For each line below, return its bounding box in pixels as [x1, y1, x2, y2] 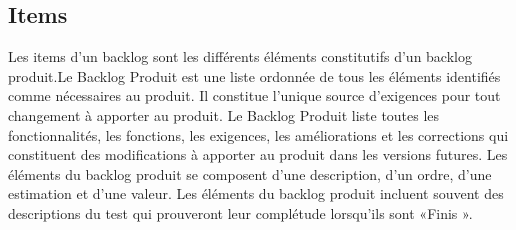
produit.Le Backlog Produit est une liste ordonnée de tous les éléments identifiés [8, 65, 501, 86]
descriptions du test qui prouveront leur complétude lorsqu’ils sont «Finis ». [8, 202, 473, 223]
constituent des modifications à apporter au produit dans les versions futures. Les [8, 144, 508, 165]
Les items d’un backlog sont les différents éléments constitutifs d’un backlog [8, 46, 472, 67]
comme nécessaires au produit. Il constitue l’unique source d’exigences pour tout [8, 85, 501, 106]
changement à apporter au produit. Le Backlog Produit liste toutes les [8, 104, 440, 125]
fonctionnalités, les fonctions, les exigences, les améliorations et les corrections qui [8, 124, 509, 145]
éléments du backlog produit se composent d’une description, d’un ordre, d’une [8, 163, 492, 184]
